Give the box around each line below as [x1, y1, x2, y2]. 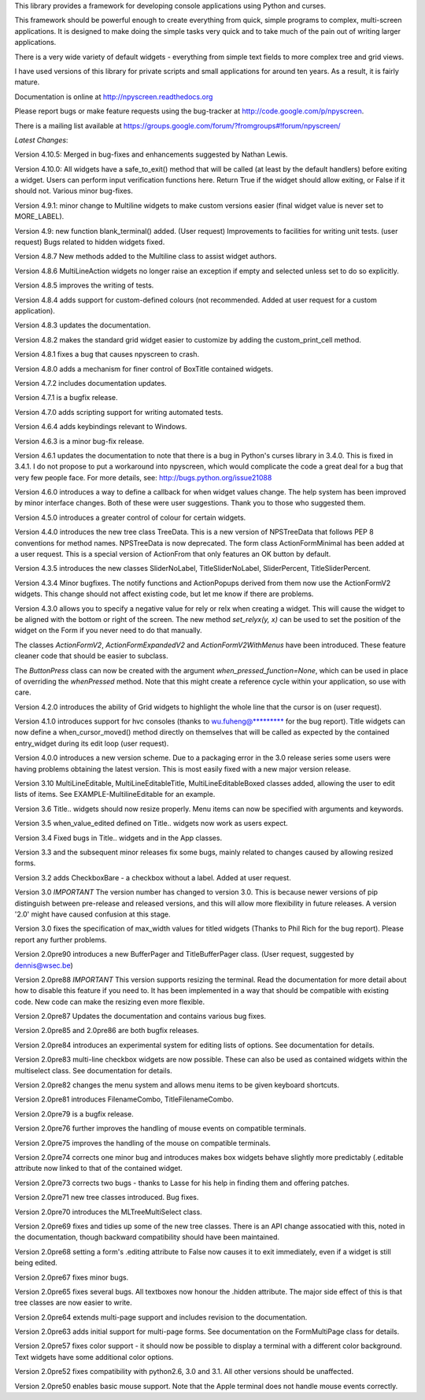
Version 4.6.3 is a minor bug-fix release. [14, 436, 145, 446]
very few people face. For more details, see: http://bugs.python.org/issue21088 [14, 472, 272, 482]
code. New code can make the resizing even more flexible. [14, 997, 205, 1006]
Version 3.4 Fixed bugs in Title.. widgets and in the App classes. [14, 833, 223, 843]
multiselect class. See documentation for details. [14, 1065, 172, 1075]
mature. [14, 77, 40, 87]
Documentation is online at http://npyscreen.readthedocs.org [14, 91, 213, 102]
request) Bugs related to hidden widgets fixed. [14, 237, 165, 247]
